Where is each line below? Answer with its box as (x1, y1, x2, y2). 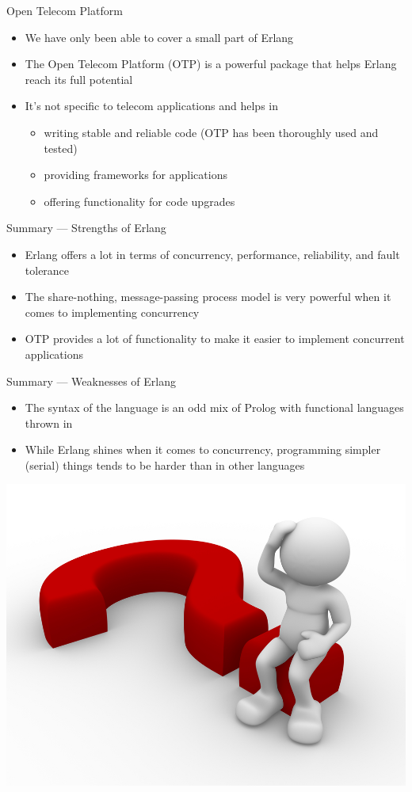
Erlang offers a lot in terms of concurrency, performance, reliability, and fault (25, 246, 400, 262)
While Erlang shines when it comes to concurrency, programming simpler (25, 441, 381, 458)
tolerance (25, 261, 70, 278)
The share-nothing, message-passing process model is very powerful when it (25, 288, 391, 305)
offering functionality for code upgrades (44, 192, 235, 209)
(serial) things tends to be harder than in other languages (25, 456, 305, 473)
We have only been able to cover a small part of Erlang (25, 29, 294, 45)
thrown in (25, 414, 73, 431)
